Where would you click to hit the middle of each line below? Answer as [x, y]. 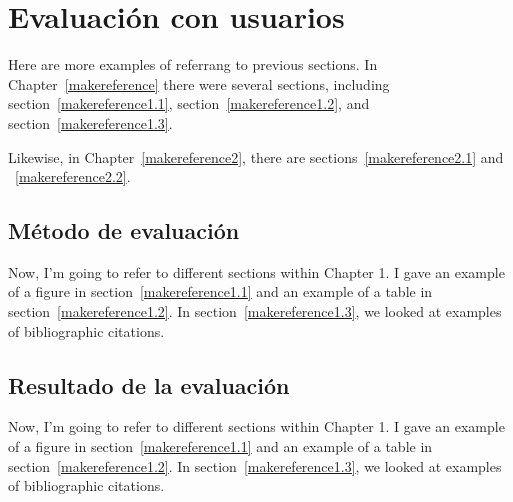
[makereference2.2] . [73, 176]
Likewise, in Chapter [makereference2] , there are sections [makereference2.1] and [256, 156]
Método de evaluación [124, 230]
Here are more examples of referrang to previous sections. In [193, 64]
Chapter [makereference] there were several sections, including [199, 83]
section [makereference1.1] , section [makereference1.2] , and [189, 103]
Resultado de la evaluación [149, 384]
